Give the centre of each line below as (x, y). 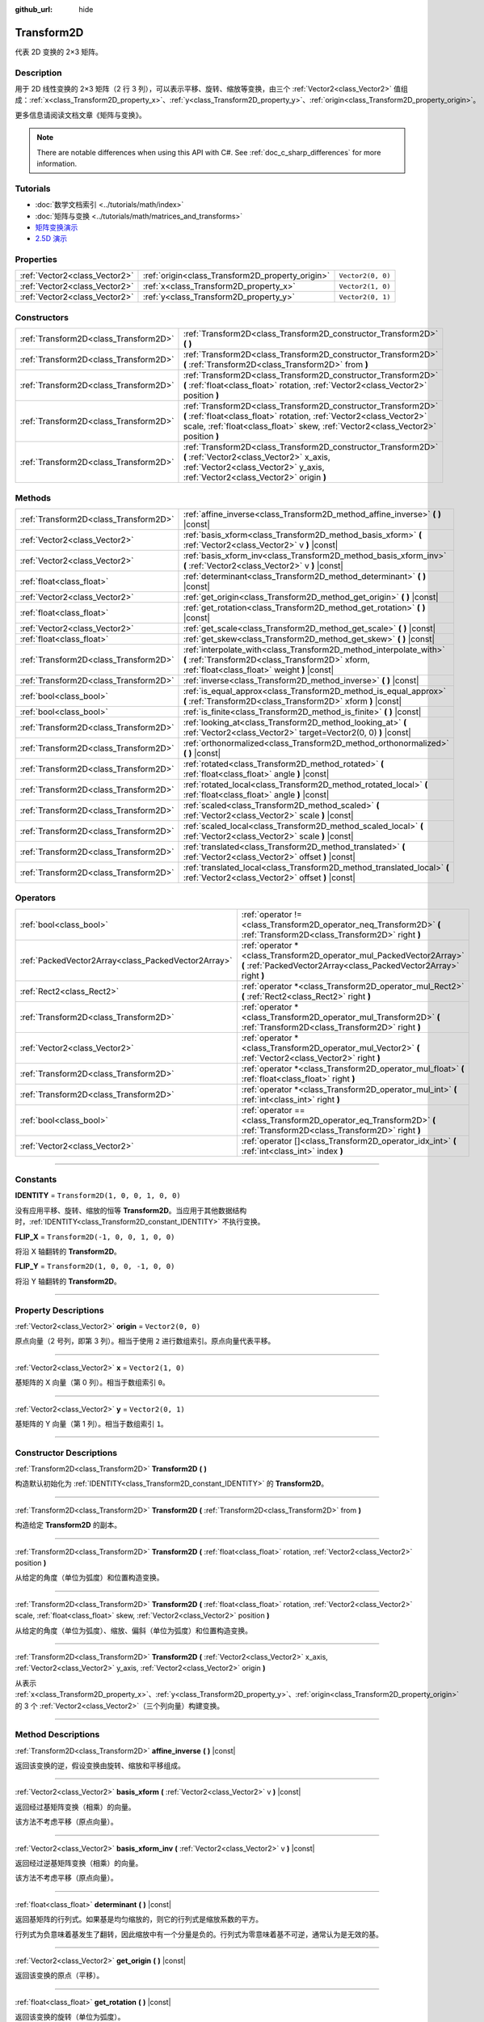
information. (57, 163)
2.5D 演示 (51, 239)
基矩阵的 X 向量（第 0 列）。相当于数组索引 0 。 (92, 1382)
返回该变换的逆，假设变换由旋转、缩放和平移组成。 (100, 1766)
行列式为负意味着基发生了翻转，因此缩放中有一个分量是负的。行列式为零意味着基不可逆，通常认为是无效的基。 (199, 1934)
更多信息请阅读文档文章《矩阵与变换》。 (80, 115)
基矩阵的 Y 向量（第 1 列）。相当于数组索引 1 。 (92, 1423)
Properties (36, 260)
